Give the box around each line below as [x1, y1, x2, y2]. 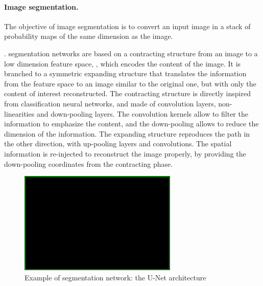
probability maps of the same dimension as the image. [4, 31, 173, 41]
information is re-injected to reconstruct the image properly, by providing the [4, 148, 246, 159]
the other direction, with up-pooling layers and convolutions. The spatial [4, 138, 232, 149]
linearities [4, 108, 35, 119]
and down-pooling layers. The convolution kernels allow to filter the [36, 108, 248, 119]
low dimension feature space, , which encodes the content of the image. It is [4, 58, 241, 69]
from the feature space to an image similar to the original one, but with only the [4, 78, 256, 89]
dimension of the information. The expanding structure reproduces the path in [4, 128, 250, 139]
